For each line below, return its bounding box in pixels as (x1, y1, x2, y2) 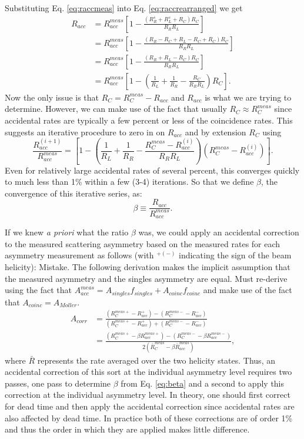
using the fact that (5, 284, 72, 296)
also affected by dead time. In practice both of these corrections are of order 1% (5, 411, 293, 424)
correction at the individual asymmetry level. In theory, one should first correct (5, 388, 290, 401)
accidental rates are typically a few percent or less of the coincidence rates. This (5, 114, 293, 126)
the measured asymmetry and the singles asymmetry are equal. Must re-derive (5, 272, 288, 284)
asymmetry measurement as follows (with (5, 249, 154, 261)
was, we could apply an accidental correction (138, 226, 299, 238)
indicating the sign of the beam (179, 249, 292, 261)
